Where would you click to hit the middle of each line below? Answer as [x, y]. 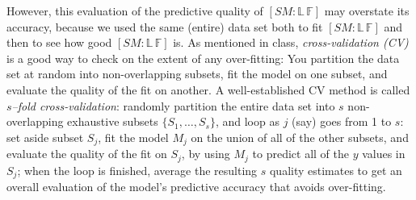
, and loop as [247, 121]
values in [384, 154]
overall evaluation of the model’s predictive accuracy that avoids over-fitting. [196, 187]
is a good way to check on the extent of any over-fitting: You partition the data [203, 58]
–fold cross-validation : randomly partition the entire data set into [173, 105]
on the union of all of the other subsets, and [300, 137]
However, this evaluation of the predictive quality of [135, 10]
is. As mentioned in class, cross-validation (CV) [291, 42]
